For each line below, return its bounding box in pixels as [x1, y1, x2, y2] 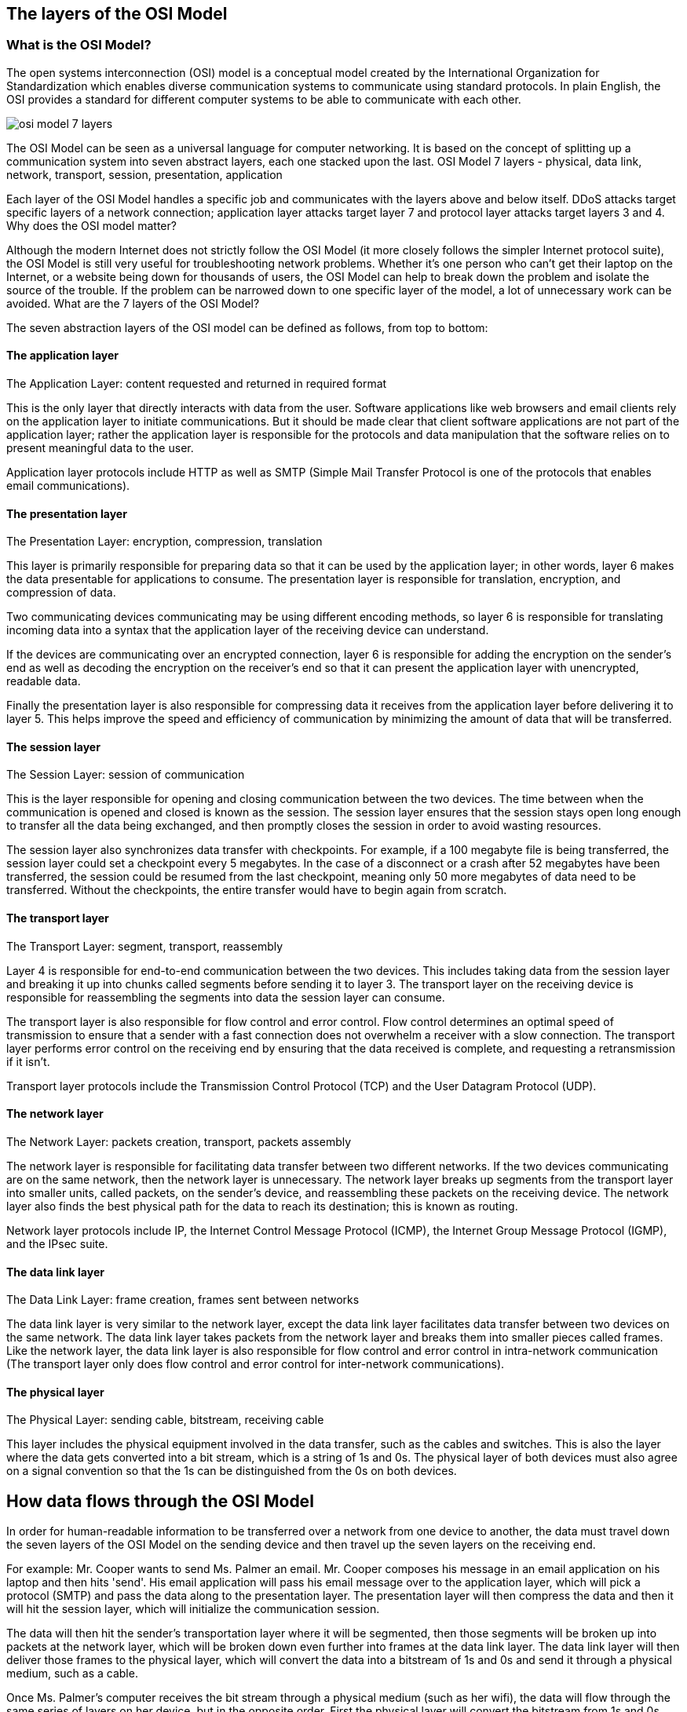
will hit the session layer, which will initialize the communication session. [6, 1602, 380, 1616]
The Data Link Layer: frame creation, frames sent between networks [6, 1293, 360, 1307]
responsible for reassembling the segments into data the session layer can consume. [6, 990, 445, 1004]
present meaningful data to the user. [6, 441, 194, 455]
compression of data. [6, 586, 116, 600]
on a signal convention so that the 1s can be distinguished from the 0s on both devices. [6, 1464, 457, 1478]
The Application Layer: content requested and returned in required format [6, 377, 387, 391]
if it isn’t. [6, 1054, 50, 1068]
